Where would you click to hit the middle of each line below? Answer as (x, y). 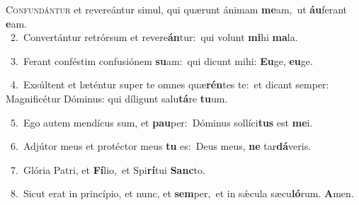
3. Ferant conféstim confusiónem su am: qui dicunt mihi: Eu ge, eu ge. (161, 60)
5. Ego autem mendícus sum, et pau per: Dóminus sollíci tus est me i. (161, 122)
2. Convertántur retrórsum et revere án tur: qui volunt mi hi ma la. (154, 37)
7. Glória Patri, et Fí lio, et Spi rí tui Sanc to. (108, 169)
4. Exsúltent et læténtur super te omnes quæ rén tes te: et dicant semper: (170, 84)
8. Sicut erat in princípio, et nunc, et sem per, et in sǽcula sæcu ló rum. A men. (182, 193)
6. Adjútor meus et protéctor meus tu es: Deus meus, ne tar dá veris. (161, 146)
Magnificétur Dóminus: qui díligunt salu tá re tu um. (117, 98)
